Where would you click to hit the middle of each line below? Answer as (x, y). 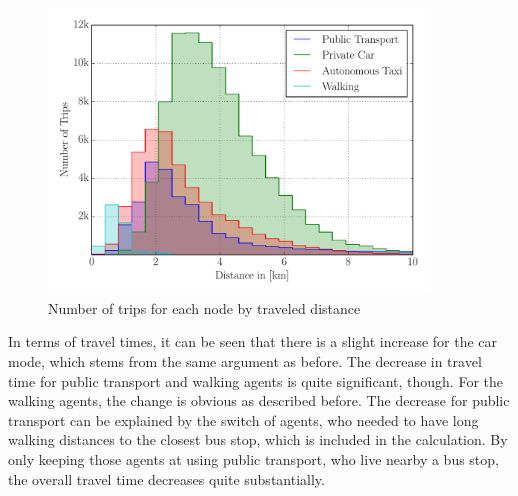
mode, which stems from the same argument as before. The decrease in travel (245, 360)
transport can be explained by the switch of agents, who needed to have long (243, 419)
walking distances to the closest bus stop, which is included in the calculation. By (258, 439)
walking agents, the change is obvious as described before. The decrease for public (259, 400)
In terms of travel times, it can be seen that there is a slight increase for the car (253, 341)
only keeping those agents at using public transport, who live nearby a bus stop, (253, 458)
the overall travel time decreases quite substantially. (166, 478)
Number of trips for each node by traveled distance (204, 307)
